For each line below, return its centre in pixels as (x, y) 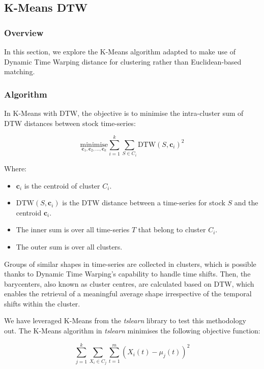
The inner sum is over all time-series (73, 229)
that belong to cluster (172, 229)
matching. (20, 71)
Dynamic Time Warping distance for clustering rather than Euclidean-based (123, 61)
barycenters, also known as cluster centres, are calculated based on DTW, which (129, 283)
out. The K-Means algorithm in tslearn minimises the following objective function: (132, 331)
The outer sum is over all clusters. (69, 246)
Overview (24, 32)
